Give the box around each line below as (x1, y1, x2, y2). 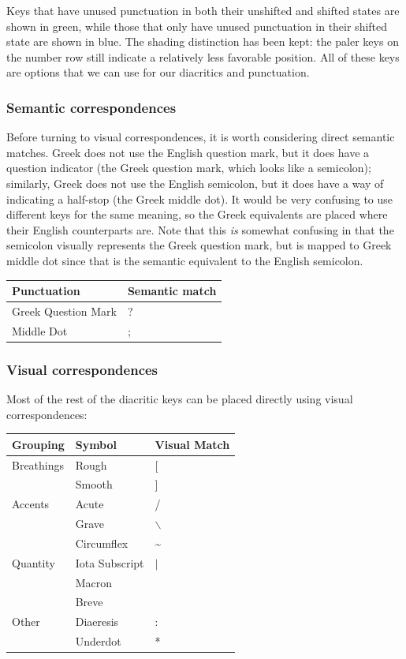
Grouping (12, 436, 65, 452)
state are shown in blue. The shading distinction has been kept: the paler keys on (6, 33, 399, 50)
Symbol (75, 436, 117, 452)
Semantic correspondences (6, 97, 177, 117)
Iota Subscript (75, 554, 144, 571)
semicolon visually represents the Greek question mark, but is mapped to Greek (6, 237, 392, 253)
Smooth (75, 476, 113, 492)
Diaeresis (75, 613, 119, 630)
